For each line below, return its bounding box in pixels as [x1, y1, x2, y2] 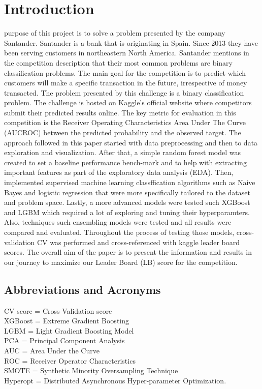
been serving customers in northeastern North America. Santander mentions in [4, 47, 249, 58]
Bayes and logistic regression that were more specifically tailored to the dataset [4, 187, 250, 197]
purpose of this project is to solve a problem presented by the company [4, 27, 225, 38]
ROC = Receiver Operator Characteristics [4, 355, 136, 366]
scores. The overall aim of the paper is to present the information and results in [4, 247, 252, 257]
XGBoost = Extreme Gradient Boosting [4, 315, 129, 326]
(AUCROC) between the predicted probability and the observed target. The [4, 127, 241, 138]
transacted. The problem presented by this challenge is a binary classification [4, 87, 244, 98]
